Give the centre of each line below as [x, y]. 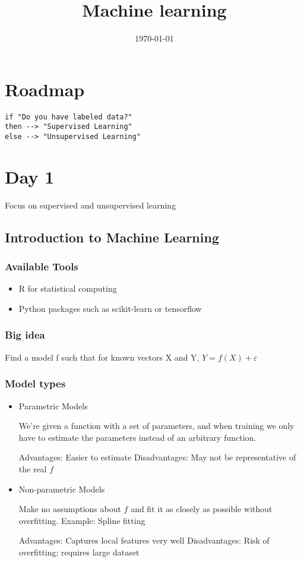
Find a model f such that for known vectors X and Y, [102, 357]
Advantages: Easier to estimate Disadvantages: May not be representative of [157, 457]
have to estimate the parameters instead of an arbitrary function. [137, 437]
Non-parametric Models [62, 489]
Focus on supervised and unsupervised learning [91, 205]
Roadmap [45, 89]
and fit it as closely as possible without [202, 509]
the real [33, 468]
